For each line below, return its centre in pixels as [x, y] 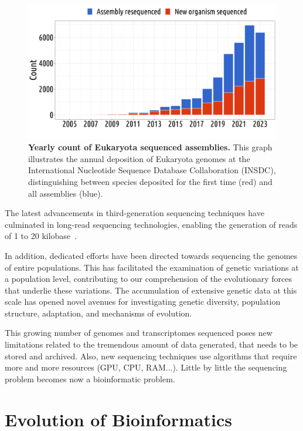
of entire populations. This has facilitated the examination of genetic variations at [152, 267]
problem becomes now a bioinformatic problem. [90, 378]
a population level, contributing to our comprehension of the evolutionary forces [149, 279]
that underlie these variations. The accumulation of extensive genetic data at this [151, 290]
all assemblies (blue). [66, 193]
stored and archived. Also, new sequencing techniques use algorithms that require [151, 356]
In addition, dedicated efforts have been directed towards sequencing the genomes [151, 255]
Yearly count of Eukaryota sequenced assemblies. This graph [150, 147]
